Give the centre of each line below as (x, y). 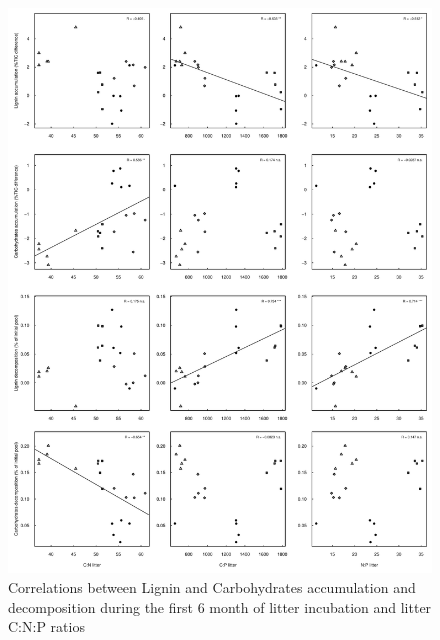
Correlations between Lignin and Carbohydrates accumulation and (212, 586)
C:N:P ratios (46, 626)
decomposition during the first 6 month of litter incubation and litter (220, 606)
